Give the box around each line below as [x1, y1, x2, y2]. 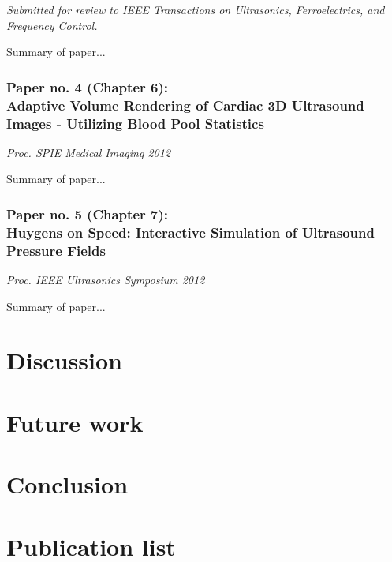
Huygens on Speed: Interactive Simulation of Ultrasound [6, 222, 375, 242]
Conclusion [6, 468, 129, 500]
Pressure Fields [6, 240, 106, 260]
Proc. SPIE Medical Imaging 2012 [6, 144, 171, 160]
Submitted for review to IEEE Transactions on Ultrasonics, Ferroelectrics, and [6, 2, 385, 17]
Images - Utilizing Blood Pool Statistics [6, 113, 264, 133]
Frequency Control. [6, 17, 98, 33]
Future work [6, 406, 144, 438]
